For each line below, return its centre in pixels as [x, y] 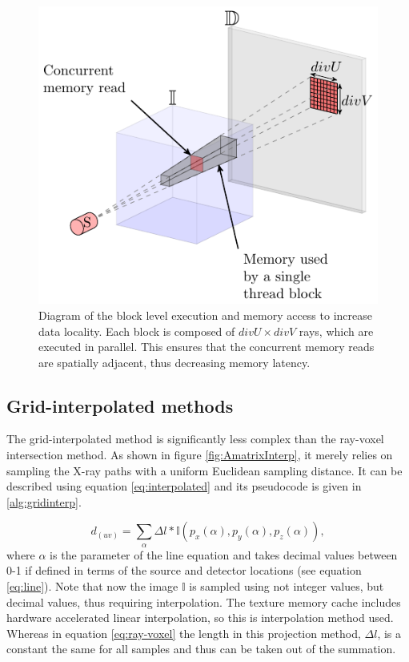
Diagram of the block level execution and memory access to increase [205, 315]
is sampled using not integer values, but [287, 586]
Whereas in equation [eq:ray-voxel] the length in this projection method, [184, 633]
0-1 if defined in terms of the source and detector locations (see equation [184, 570]
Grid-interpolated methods [120, 405]
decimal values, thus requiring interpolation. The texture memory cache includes [204, 601]
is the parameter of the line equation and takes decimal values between [224, 554]
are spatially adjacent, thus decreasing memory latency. [174, 362]
